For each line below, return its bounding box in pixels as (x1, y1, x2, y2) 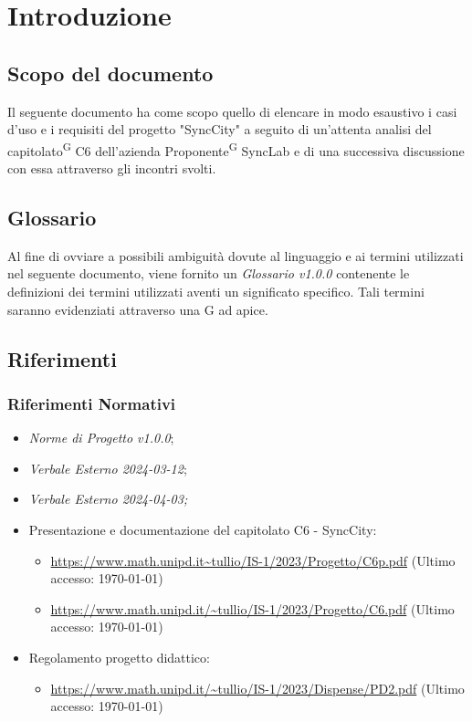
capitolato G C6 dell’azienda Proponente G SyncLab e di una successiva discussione (7, 138, 465, 160)
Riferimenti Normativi (7, 392, 176, 414)
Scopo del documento (7, 58, 214, 87)
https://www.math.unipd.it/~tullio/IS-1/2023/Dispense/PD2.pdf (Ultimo (50, 678, 465, 697)
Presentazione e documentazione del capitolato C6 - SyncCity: (28, 519, 377, 539)
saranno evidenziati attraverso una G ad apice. (7, 299, 268, 319)
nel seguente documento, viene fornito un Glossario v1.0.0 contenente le (7, 264, 410, 283)
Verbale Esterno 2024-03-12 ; (28, 458, 187, 477)
